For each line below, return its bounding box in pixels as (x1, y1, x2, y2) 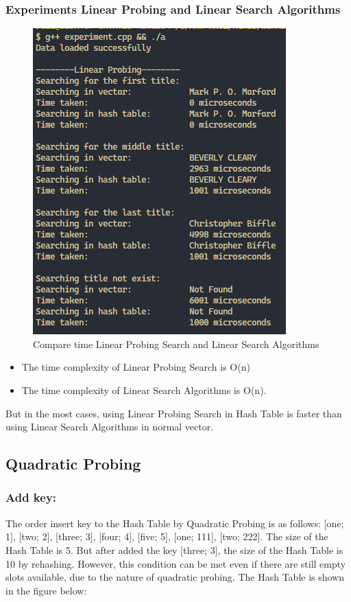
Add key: (5, 489, 57, 506)
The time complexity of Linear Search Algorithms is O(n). (21, 383, 267, 397)
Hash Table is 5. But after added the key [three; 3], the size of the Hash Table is (5, 542, 343, 557)
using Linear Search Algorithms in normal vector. (5, 419, 214, 434)
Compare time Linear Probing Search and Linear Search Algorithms (33, 336, 319, 351)
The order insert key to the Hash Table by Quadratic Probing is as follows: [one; (5, 516, 344, 530)
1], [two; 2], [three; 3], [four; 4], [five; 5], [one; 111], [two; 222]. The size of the (5, 529, 328, 544)
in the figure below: (5, 583, 87, 597)
